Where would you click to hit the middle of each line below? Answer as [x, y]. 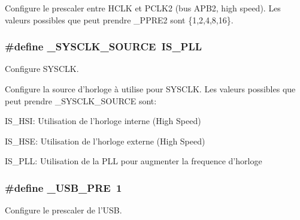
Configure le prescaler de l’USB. [63, 210]
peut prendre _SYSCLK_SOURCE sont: [81, 100]
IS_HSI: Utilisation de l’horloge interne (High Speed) [103, 121]
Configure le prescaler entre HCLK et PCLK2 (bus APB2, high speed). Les [143, 8]
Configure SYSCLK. [42, 69]
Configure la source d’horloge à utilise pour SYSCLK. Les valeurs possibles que [150, 89]
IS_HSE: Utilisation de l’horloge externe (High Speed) [105, 141]
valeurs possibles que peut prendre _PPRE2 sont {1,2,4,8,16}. [119, 19]
